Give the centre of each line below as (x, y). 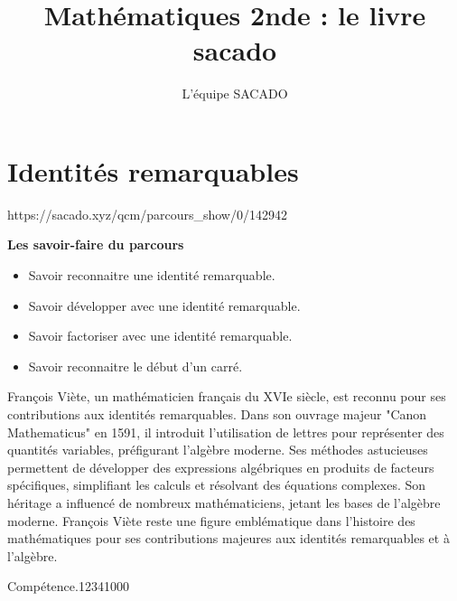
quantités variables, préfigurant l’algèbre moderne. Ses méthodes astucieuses (218, 450)
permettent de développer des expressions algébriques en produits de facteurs (221, 467)
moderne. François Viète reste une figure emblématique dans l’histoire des (211, 520)
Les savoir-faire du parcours (96, 244)
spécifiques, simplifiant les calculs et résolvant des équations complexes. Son (217, 485)
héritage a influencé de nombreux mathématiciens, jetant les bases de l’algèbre (224, 502)
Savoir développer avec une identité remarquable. (164, 305)
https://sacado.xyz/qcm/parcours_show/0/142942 (147, 214)
